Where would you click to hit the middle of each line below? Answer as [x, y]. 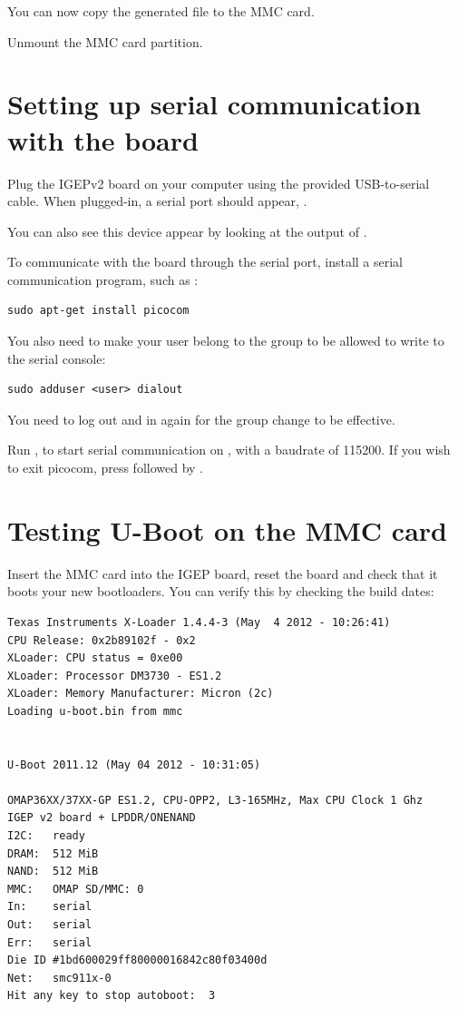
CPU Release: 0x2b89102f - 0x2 [102, 640]
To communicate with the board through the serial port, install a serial [205, 262]
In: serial [50, 907]
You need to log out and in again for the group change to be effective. [201, 419]
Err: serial [50, 942]
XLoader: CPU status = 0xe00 [95, 658]
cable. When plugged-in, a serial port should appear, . [157, 201]
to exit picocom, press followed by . [106, 468]
